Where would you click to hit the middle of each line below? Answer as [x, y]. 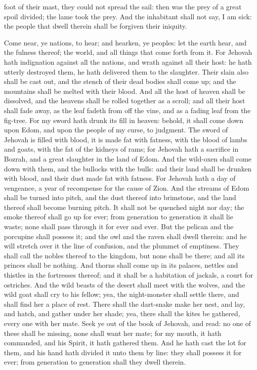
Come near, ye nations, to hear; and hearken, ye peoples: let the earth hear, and [125, 42]
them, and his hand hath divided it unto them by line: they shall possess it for [123, 352]
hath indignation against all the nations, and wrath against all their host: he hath [128, 62]
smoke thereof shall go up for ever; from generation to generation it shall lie [119, 217]
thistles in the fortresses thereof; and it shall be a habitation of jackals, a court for [128, 275]
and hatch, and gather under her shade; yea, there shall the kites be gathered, [122, 313]
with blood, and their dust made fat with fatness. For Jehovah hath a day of [120, 178]
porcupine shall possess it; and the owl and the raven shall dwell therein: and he [125, 236]
